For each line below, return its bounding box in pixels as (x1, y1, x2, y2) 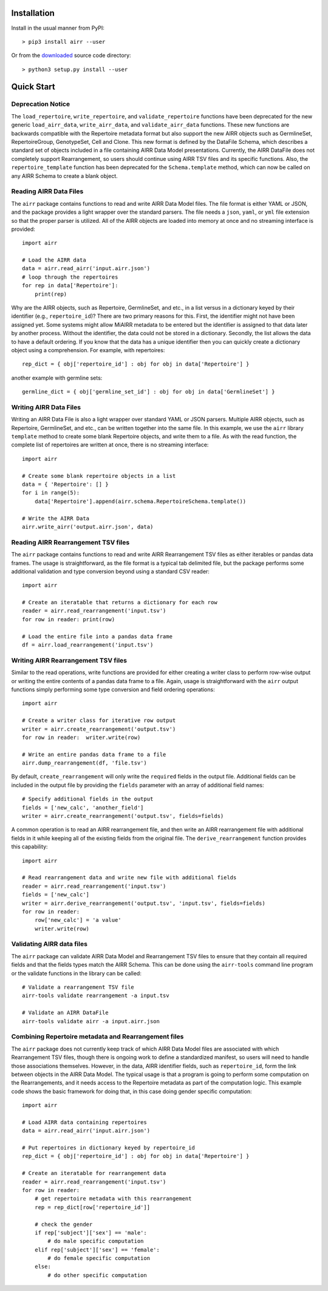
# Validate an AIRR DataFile (22, 1009, 109, 1017)
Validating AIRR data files (11, 940, 88, 949)
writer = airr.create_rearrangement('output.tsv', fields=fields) (22, 812, 224, 820)
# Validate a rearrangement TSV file (22, 984, 135, 991)
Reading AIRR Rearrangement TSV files (11, 538, 130, 547)
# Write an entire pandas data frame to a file (22, 751, 166, 758)
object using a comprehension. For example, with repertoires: (11, 346, 165, 353)
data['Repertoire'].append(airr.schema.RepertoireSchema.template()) (34, 498, 247, 505)
